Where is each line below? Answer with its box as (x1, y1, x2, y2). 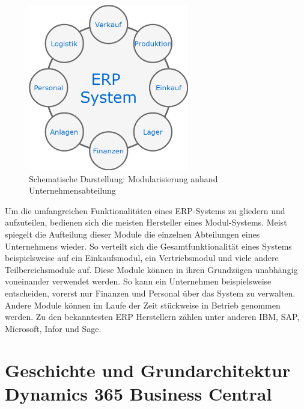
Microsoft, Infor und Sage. (5, 322, 102, 334)
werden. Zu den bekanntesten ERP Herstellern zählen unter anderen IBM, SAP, (5, 310, 300, 323)
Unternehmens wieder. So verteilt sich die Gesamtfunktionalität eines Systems (5, 239, 292, 252)
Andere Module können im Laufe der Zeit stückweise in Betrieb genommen (5, 298, 281, 311)
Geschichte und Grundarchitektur (5, 357, 291, 382)
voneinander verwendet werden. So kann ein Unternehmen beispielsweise (5, 275, 272, 288)
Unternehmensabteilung (29, 184, 116, 197)
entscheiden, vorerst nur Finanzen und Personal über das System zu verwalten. (5, 286, 296, 299)
